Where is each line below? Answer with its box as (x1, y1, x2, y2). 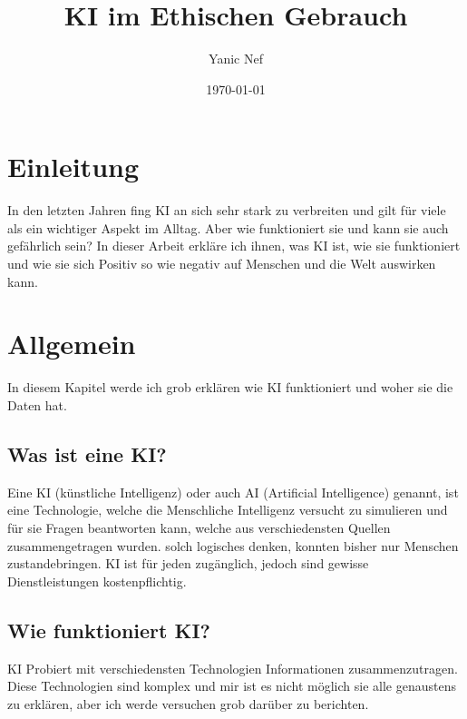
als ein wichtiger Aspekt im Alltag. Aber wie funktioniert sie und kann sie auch (7, 218, 449, 237)
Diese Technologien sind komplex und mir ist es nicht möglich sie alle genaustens (7, 676, 456, 695)
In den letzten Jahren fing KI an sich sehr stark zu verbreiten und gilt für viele (7, 201, 446, 220)
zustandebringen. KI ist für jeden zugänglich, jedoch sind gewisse (7, 554, 369, 573)
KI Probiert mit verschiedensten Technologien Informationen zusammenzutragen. (7, 658, 458, 677)
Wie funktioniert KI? (7, 616, 210, 644)
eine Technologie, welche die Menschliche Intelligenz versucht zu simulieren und (7, 500, 448, 519)
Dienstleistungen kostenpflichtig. (7, 571, 187, 590)
